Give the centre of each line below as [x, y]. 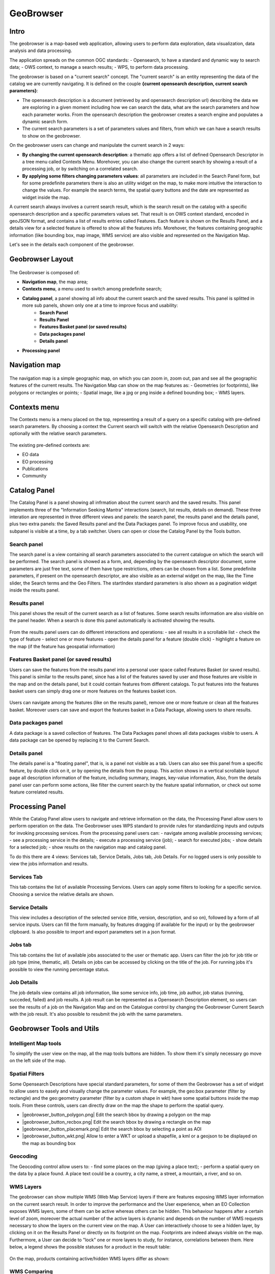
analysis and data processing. [41, 50]
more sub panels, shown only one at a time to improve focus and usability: [100, 305]
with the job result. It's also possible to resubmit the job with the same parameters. [96, 1014]
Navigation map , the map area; [55, 282]
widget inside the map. [46, 197]
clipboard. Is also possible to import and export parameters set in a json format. [93, 932]
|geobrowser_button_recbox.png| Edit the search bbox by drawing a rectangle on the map [117, 1122]
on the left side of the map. [38, 1060]
